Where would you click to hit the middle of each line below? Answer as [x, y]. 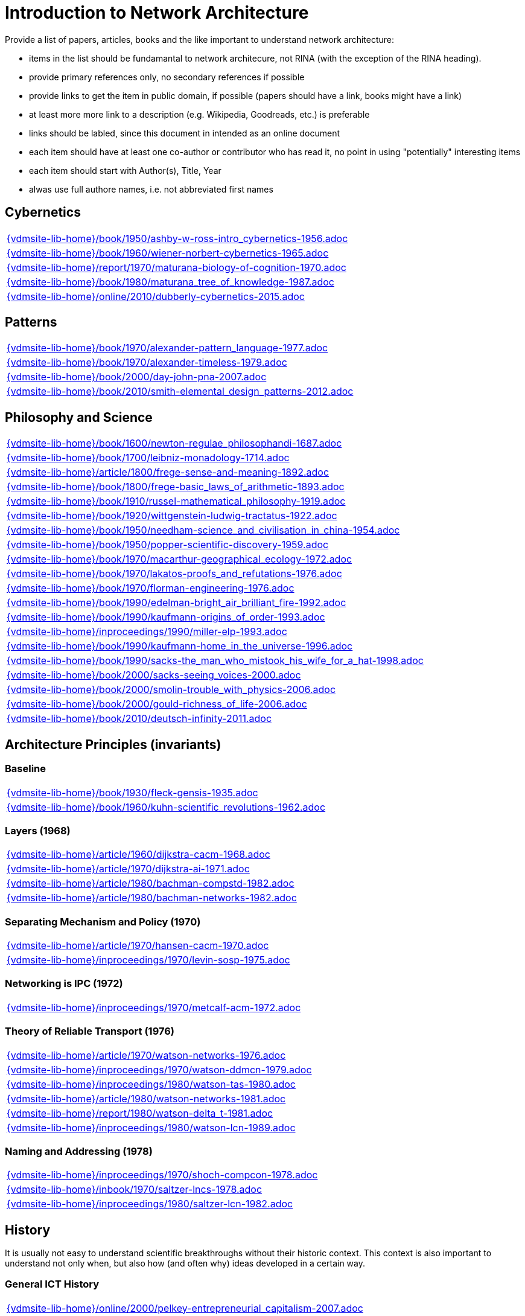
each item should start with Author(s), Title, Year [125, 170]
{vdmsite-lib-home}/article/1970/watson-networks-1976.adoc [146, 1055]
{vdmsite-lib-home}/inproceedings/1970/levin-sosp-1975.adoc [148, 960]
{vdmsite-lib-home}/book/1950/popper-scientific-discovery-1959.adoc [168, 545]
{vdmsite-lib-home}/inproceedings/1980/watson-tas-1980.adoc [151, 1084]
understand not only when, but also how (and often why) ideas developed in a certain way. [185, 1263]
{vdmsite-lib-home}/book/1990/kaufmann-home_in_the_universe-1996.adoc [180, 646]
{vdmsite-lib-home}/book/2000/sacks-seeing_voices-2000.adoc [154, 675]
